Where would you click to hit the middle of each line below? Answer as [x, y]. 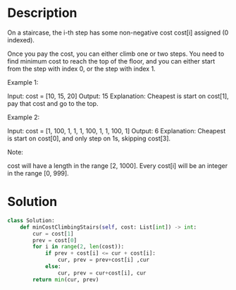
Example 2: [24, 117]
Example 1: [23, 82]
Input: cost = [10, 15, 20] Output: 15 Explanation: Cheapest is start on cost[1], [118, 96]
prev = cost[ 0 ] [55, 240]
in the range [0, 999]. [38, 173]
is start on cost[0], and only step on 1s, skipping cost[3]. [89, 138]
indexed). [21, 40]
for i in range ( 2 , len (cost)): [79, 247]
